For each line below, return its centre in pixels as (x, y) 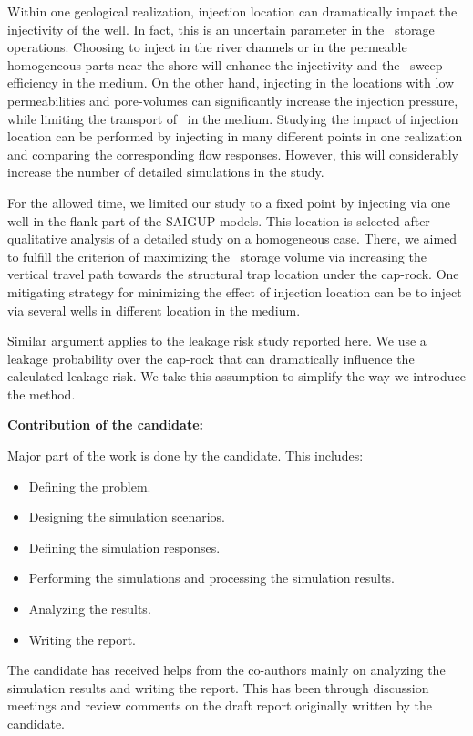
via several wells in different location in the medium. (154, 310)
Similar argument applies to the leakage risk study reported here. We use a (217, 341)
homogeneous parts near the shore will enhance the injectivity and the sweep (225, 64)
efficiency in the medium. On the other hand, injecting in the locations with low (231, 83)
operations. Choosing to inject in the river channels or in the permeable (207, 47)
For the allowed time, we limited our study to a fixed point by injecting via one (229, 202)
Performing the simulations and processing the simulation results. (211, 578)
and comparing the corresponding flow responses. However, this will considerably (233, 154)
